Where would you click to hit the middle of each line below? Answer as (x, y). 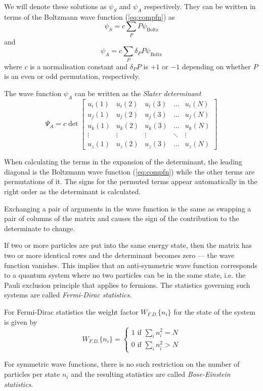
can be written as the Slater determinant (138, 93)
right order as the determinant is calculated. (73, 191)
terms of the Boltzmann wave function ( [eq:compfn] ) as (90, 16)
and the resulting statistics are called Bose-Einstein (151, 374)
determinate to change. (40, 228)
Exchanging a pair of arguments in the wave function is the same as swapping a (128, 208)
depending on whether (216, 66)
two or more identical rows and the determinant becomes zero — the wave (119, 255)
